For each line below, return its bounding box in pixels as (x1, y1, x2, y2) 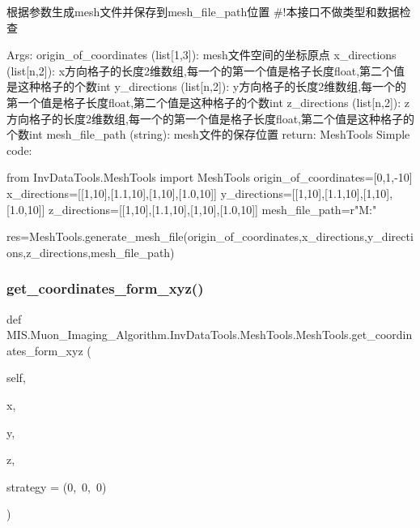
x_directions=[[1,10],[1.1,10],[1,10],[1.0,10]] (6, 184, 217, 201)
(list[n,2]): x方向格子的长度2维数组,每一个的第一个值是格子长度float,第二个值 (6, 62, 405, 79)
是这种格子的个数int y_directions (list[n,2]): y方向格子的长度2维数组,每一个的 (6, 78, 407, 95)
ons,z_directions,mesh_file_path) (6, 243, 175, 260)
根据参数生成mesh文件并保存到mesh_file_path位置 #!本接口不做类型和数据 (6, 3, 400, 19)
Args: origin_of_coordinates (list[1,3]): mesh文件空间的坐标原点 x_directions (6, 46, 397, 63)
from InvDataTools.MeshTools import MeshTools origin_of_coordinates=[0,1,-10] (6, 169, 413, 186)
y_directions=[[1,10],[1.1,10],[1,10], (220, 184, 393, 201)
